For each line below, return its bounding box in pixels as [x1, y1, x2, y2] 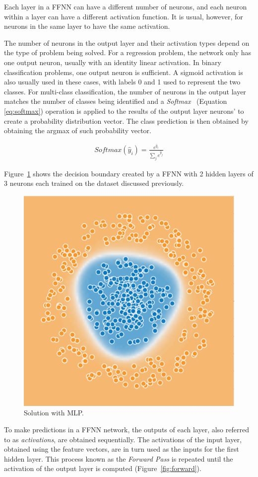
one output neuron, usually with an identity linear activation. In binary [4, 57, 221, 67]
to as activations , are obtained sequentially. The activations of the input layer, [4, 434, 242, 444]
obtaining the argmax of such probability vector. [4, 125, 151, 136]
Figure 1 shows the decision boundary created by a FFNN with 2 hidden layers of [4, 168, 254, 178]
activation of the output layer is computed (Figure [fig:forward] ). [4, 463, 201, 474]
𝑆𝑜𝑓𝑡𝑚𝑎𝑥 [94, 146, 122, 154]
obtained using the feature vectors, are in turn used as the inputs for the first [4, 444, 239, 454]
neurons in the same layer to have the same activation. [4, 21, 170, 31]
